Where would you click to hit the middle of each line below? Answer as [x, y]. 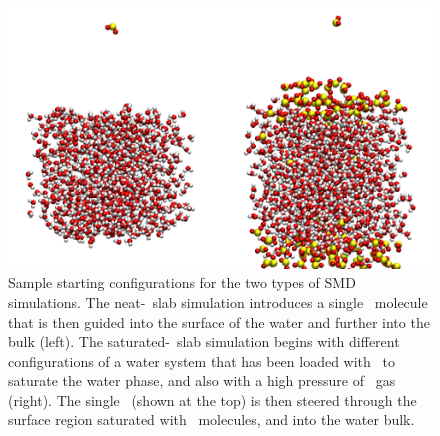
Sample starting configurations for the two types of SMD [182, 282]
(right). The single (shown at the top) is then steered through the [212, 399]
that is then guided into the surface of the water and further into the [219, 321]
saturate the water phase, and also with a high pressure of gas [202, 380]
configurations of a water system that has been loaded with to [201, 360]
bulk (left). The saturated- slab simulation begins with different [204, 341]
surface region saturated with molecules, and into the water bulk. [211, 419]
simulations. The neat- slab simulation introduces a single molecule [218, 301]
